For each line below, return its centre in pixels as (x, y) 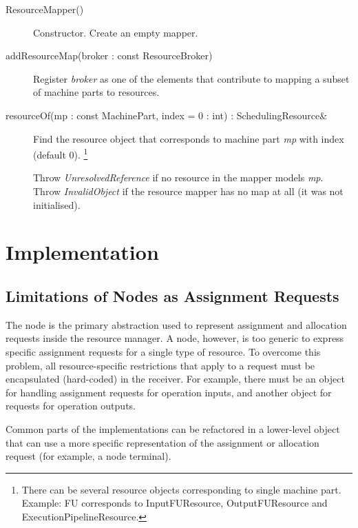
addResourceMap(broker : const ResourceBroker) (109, 55)
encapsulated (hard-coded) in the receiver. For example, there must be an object (175, 379)
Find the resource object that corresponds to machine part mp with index (189, 138)
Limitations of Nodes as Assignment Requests (172, 295)
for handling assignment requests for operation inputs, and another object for (169, 392)
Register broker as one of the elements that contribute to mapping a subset (191, 78)
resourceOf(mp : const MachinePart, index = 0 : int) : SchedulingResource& (167, 115)
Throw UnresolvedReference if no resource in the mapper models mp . (178, 177)
